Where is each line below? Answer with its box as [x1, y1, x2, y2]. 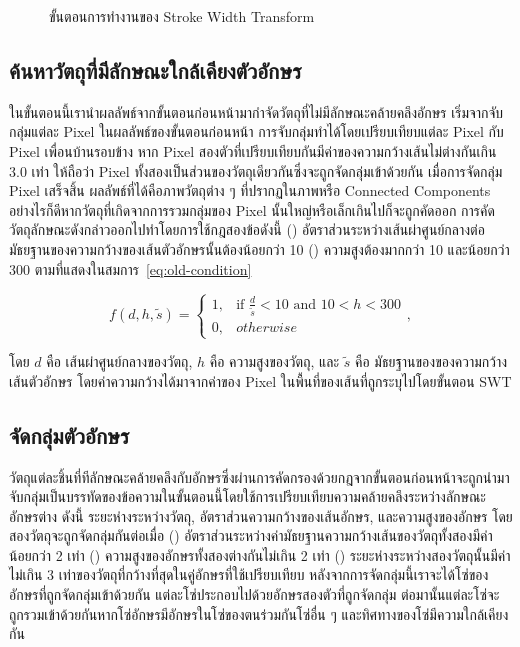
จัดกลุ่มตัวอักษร [9, 419, 130, 450]
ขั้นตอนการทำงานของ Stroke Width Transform [49, 6, 315, 26]
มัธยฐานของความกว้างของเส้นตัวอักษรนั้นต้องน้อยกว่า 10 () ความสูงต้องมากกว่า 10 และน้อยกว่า [9, 238, 510, 259]
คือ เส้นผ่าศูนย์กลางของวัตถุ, [46, 351, 193, 372]
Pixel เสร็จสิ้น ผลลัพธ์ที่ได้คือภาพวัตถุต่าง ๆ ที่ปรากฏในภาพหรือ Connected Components [9, 180, 491, 201]
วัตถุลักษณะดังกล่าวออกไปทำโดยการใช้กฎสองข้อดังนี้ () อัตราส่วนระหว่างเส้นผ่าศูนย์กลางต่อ [9, 219, 485, 240]
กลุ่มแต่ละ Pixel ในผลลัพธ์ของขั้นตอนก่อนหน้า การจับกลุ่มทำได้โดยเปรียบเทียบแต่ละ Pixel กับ [9, 121, 504, 142]
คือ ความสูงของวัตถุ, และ [209, 351, 340, 372]
